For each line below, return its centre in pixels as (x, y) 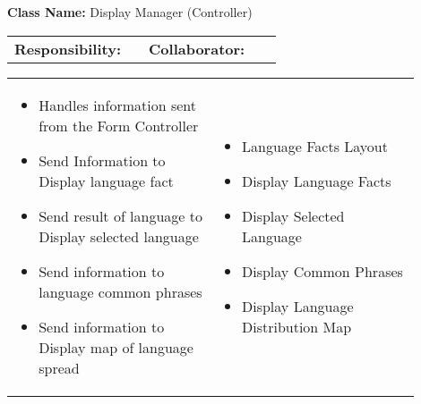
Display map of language (116, 347)
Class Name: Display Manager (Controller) (130, 12)
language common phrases (120, 291)
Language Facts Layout (314, 146)
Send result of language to (121, 215)
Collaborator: (197, 48)
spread (59, 367)
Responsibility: (68, 48)
